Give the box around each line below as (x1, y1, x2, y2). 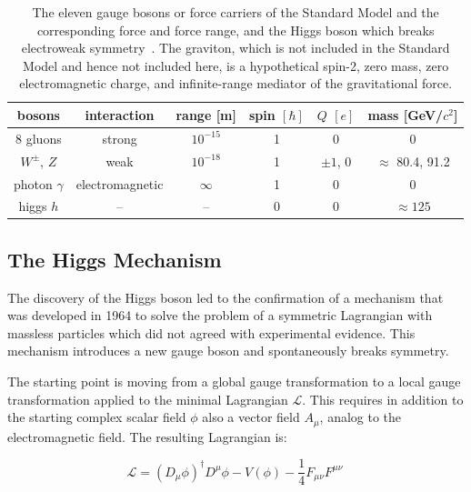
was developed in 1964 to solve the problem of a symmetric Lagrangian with (7, 306, 433, 325)
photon (14, 174, 53, 193)
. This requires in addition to (302, 389, 464, 408)
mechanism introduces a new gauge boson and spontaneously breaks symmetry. (7, 341, 449, 360)
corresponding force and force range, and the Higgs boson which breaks (36, 20, 435, 39)
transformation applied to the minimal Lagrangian (7, 389, 288, 408)
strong (102, 128, 137, 147)
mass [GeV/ (367, 105, 444, 124)
